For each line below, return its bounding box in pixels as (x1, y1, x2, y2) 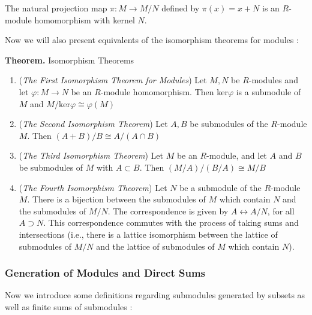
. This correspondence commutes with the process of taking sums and (43, 216, 299, 229)
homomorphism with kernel (34, 13, 135, 26)
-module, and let (206, 149, 267, 162)
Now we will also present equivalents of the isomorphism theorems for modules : (5, 34, 299, 46)
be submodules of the (190, 117, 268, 130)
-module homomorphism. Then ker (100, 85, 228, 98)
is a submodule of (236, 85, 301, 98)
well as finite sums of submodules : (5, 300, 133, 313)
